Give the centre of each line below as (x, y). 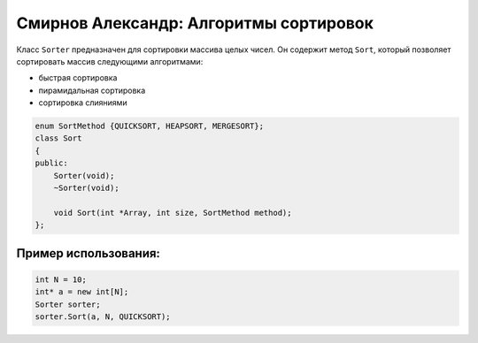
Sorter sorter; (68, 304)
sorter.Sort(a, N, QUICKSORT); (103, 316)
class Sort (58, 138)
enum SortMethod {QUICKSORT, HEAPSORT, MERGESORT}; (150, 126)
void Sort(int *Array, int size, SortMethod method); (173, 213)
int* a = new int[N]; (82, 292)
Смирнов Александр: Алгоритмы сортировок (195, 23)
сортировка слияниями (83, 103)
